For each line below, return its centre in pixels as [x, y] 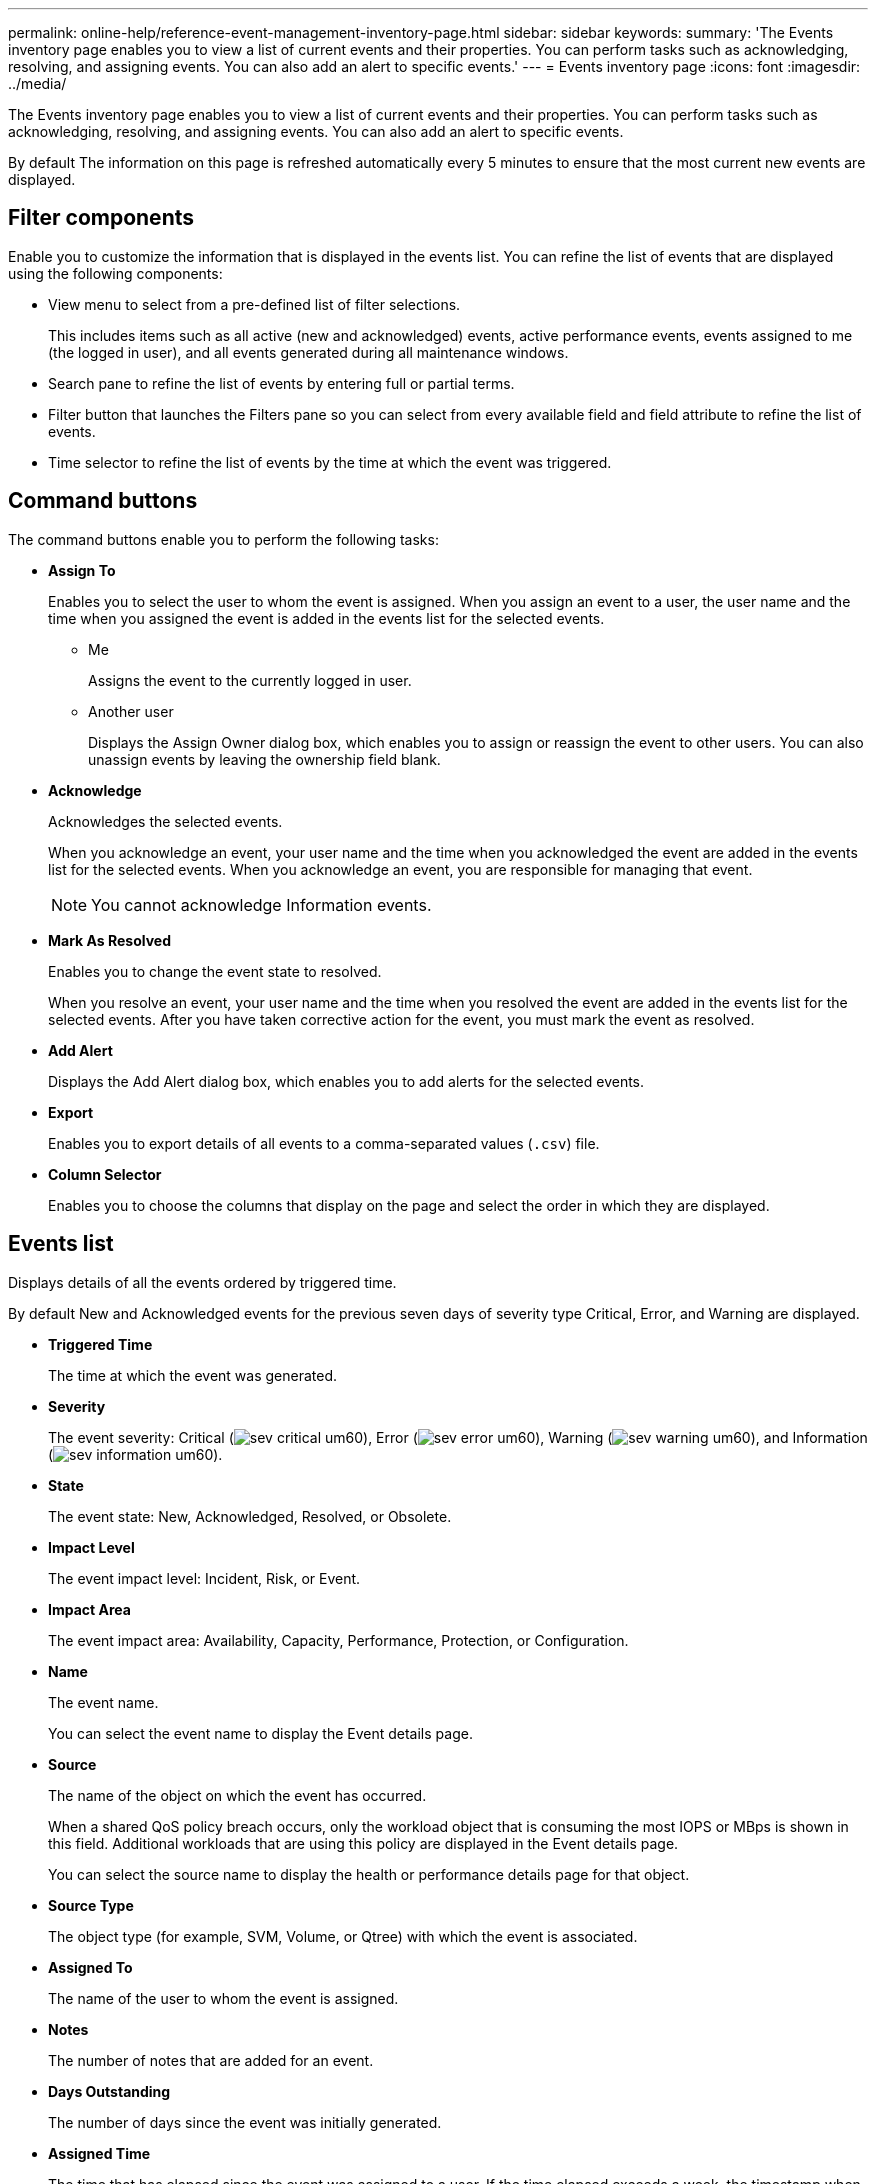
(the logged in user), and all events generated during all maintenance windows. [308, 352]
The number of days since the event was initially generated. [245, 2122]
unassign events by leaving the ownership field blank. [264, 759]
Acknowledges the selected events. [165, 821]
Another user [131, 711]
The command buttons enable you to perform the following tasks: [223, 539]
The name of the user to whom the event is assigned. [223, 1998]
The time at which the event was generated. [193, 1375]
